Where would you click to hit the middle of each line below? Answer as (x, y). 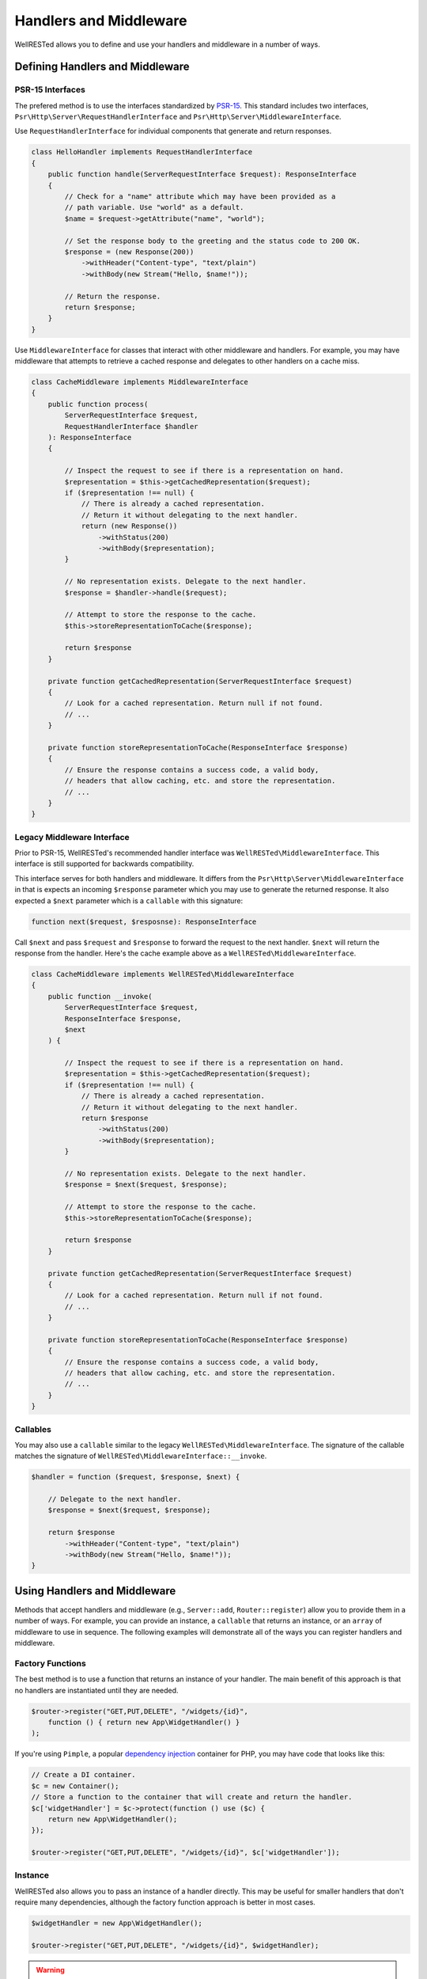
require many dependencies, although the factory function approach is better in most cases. (165, 1902)
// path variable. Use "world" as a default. (154, 207)
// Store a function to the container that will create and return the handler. (192, 1797)
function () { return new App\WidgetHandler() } (144, 1722)
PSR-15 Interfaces (50, 89)
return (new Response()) (129, 526)
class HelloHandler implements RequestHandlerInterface (142, 152)
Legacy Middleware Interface (72, 837)
